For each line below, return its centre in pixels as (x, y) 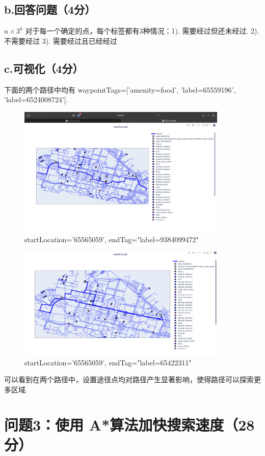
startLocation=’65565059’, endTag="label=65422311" (108, 362)
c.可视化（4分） (44, 68)
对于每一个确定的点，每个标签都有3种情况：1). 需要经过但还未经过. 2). (142, 31)
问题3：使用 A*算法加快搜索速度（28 (129, 424)
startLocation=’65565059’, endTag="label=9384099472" (112, 239)
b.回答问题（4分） (50, 9)
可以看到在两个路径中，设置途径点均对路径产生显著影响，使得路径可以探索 (129, 379)
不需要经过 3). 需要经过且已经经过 (61, 40)
